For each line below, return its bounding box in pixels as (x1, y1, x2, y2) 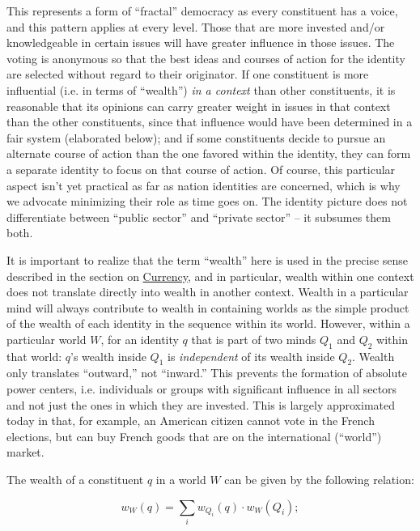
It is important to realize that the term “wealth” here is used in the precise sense (6, 251, 409, 268)
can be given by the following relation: (224, 471, 414, 488)
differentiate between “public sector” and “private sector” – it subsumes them (6, 208, 391, 225)
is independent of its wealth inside (168, 347, 335, 364)
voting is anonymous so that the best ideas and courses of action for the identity (6, 49, 405, 66)
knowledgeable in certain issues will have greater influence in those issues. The (6, 34, 395, 51)
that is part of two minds (191, 330, 316, 347)
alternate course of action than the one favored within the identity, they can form (6, 145, 411, 162)
